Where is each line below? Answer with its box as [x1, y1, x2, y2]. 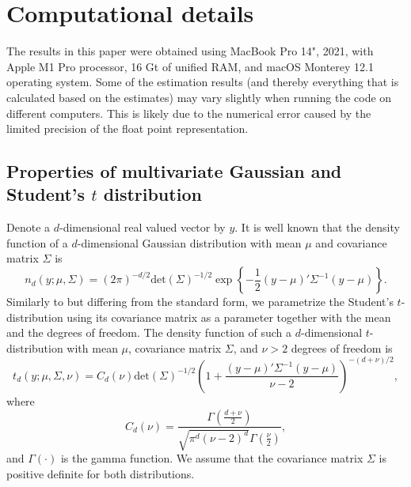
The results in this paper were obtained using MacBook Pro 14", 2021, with [6, 43, 374, 59]
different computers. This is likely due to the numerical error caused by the [6, 104, 371, 121]
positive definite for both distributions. [6, 465, 195, 481]
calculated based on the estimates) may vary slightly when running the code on [6, 89, 392, 105]
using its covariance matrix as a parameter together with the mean [67, 308, 391, 325]
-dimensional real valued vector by [59, 219, 226, 236]
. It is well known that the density [234, 219, 400, 236]
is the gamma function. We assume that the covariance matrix [60, 449, 363, 466]
